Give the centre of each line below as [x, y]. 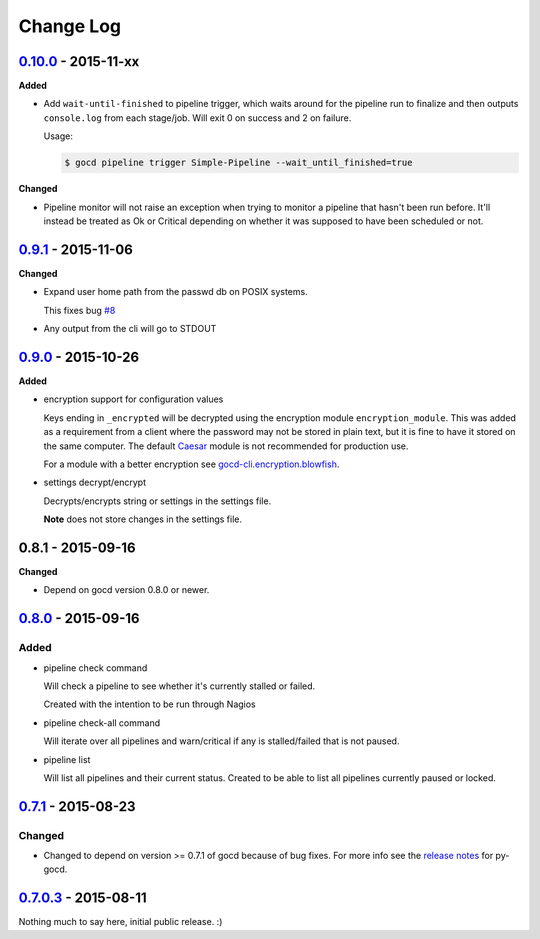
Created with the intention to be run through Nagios [150, 704]
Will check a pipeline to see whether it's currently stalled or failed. [179, 686]
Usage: [58, 136]
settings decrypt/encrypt [95, 482]
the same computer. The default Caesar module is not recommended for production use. [226, 446]
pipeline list [67, 759]
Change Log [70, 26]
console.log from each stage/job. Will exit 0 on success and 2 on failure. [197, 117]
